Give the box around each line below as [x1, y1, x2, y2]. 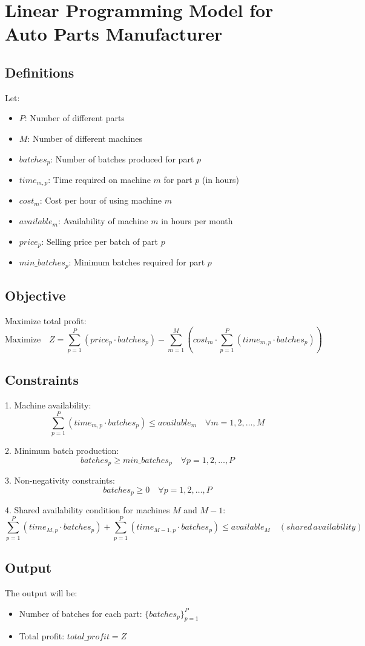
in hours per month [161, 215, 233, 227]
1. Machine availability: [5, 399, 91, 411]
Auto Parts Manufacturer [5, 21, 223, 46]
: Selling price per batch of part [41, 235, 158, 247]
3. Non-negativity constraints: [5, 474, 115, 487]
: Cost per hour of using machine [39, 194, 162, 207]
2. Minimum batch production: [5, 444, 119, 456]
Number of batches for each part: [19, 607, 142, 619]
